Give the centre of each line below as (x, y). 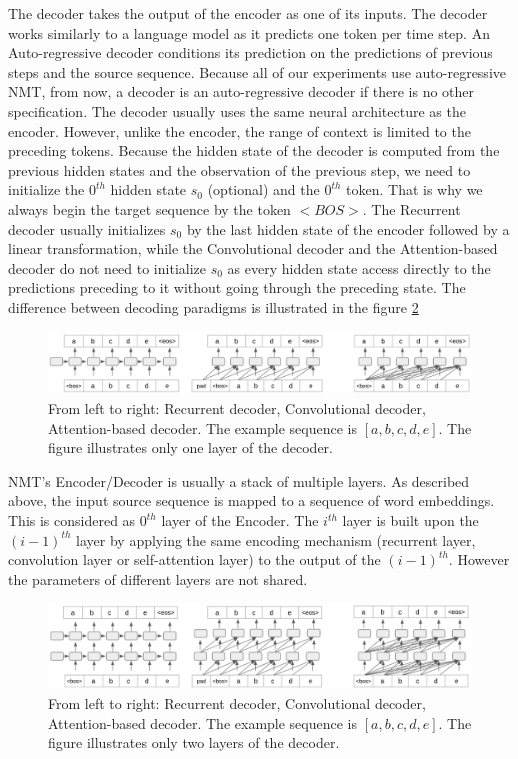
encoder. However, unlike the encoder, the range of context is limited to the (239, 130)
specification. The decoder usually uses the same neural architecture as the (237, 110)
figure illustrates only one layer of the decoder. (190, 447)
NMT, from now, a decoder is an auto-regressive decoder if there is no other (241, 91)
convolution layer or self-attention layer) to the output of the (194, 559)
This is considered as (72, 520)
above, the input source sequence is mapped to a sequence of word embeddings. (251, 500)
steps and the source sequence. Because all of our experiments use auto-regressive (257, 71)
